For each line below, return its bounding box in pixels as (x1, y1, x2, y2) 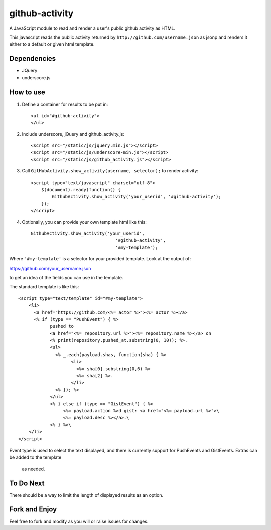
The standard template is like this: (9, 284, 79, 290)
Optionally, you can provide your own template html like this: (22, 219, 147, 225)
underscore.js (22, 74, 51, 80)
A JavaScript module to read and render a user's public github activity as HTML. (9, 25, 176, 31)
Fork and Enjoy (9, 505, 57, 514)
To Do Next (9, 479, 45, 487)
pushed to (50, 323, 74, 329)
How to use (9, 88, 45, 97)
